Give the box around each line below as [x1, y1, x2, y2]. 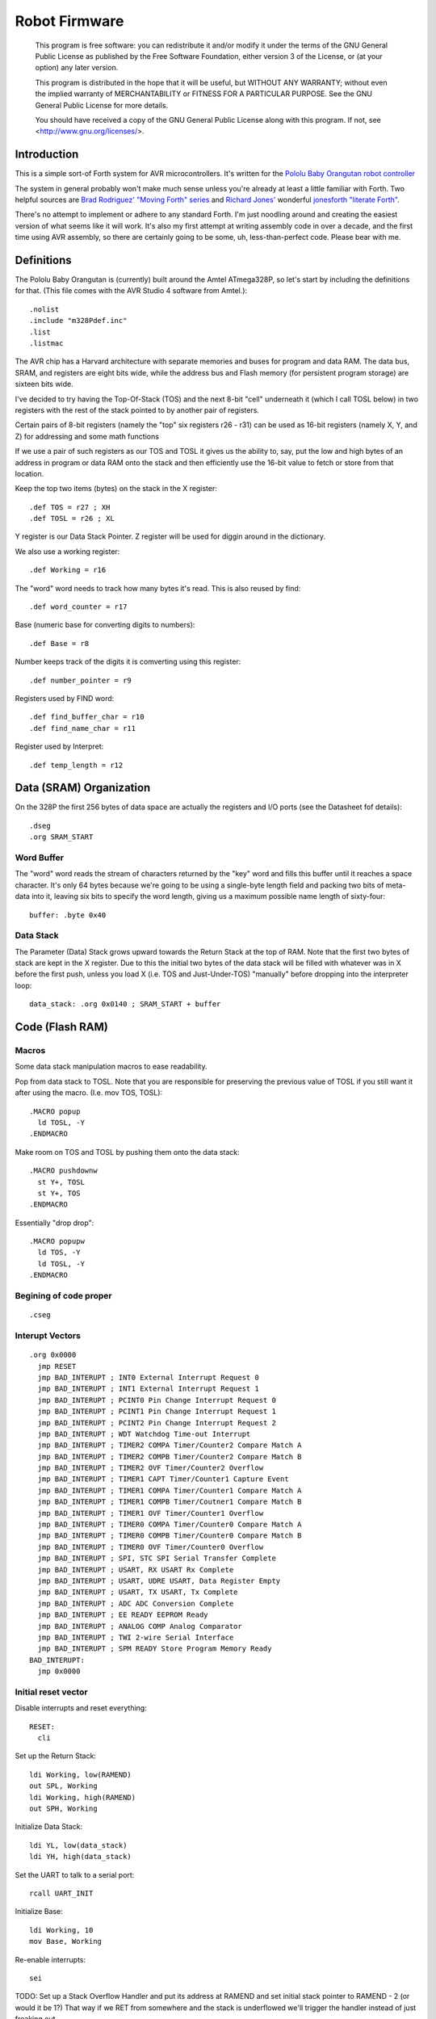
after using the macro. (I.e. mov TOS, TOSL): [15, 1088, 163, 1098]
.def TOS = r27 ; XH [29, 502, 111, 512]
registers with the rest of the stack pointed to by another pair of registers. [15, 405, 260, 415]
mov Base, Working [29, 1937, 103, 1946]
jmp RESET [37, 1362, 77, 1370]
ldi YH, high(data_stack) [29, 1852, 132, 1862]
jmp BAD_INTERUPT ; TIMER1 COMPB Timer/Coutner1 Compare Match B [37, 1497, 302, 1506]
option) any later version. [35, 63, 119, 73]
